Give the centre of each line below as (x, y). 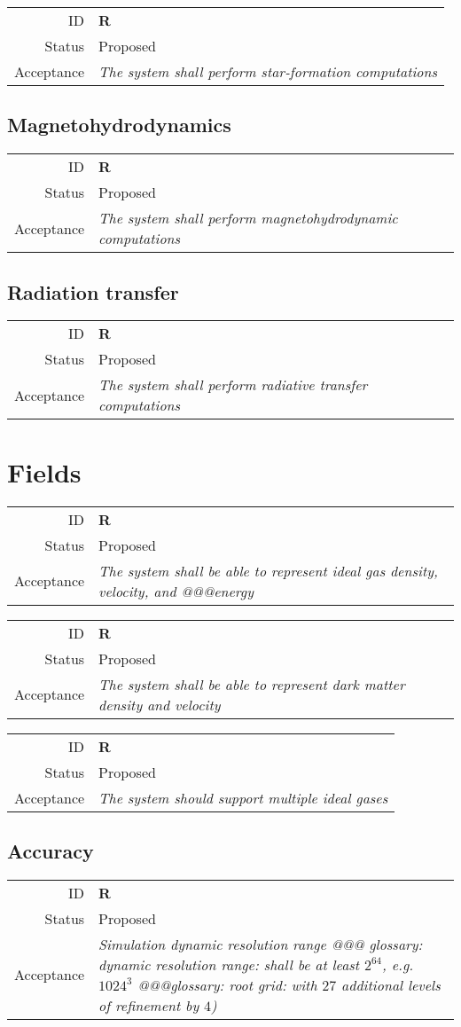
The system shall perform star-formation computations (268, 71)
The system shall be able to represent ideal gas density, (268, 570)
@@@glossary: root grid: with (227, 984)
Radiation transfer (93, 291)
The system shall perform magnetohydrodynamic (248, 218)
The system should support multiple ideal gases (243, 797)
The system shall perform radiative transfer (233, 385)
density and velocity (160, 704)
